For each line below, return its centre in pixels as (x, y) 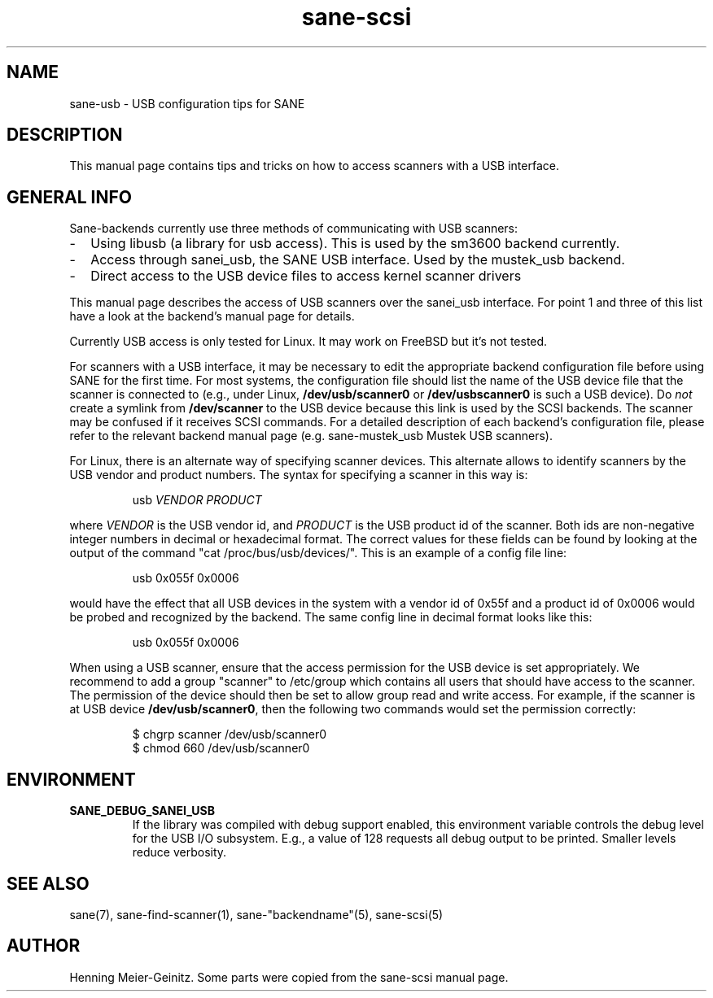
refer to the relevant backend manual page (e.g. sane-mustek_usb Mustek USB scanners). (311, 436)
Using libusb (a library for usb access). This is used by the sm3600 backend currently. (355, 244)
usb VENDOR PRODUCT (197, 500)
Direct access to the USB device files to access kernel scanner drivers (306, 276)
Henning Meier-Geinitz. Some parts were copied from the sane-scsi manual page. (289, 977)
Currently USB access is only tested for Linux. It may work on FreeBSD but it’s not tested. (308, 342)
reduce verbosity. (179, 852)
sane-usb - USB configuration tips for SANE (187, 103)
